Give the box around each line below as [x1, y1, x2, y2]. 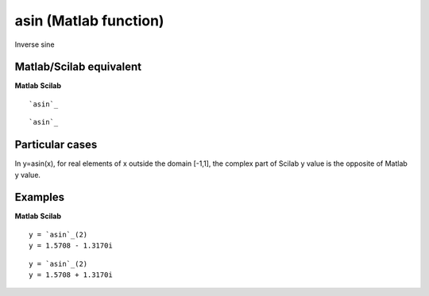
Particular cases [14, 138, 98, 152]
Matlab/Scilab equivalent [14, 60, 142, 74]
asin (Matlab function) [14, 12, 164, 29]
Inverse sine [14, 40, 55, 49]
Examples [14, 190, 65, 204]
